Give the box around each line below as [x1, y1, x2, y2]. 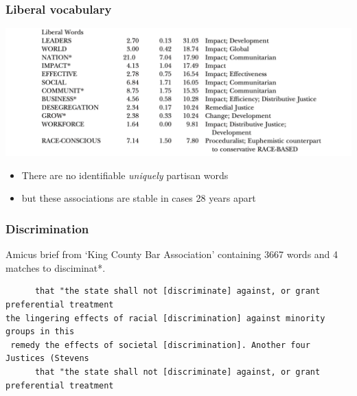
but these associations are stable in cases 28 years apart [21, 191, 256, 205]
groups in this [5, 327, 75, 337]
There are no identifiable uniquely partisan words [21, 167, 229, 182]
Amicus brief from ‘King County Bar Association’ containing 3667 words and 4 [5, 247, 338, 261]
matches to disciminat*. [5, 260, 106, 275]
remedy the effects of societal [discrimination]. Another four [10, 340, 310, 350]
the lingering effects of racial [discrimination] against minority [5, 313, 325, 323]
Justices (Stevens [5, 353, 89, 364]
